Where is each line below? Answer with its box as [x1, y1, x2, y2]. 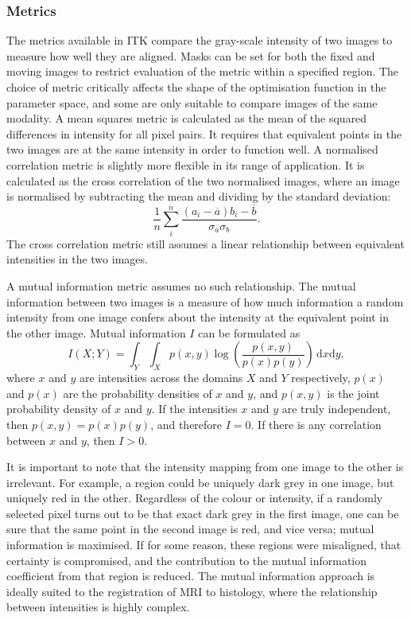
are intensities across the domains [79, 369, 243, 386]
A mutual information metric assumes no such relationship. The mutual [6, 277, 356, 294]
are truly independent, [281, 400, 391, 417]
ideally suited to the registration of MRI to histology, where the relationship [6, 583, 378, 599]
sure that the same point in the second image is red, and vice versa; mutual [6, 521, 374, 537]
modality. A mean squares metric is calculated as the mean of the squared [6, 110, 367, 127]
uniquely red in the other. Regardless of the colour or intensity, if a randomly [6, 489, 383, 506]
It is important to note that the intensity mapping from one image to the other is [6, 458, 404, 475]
